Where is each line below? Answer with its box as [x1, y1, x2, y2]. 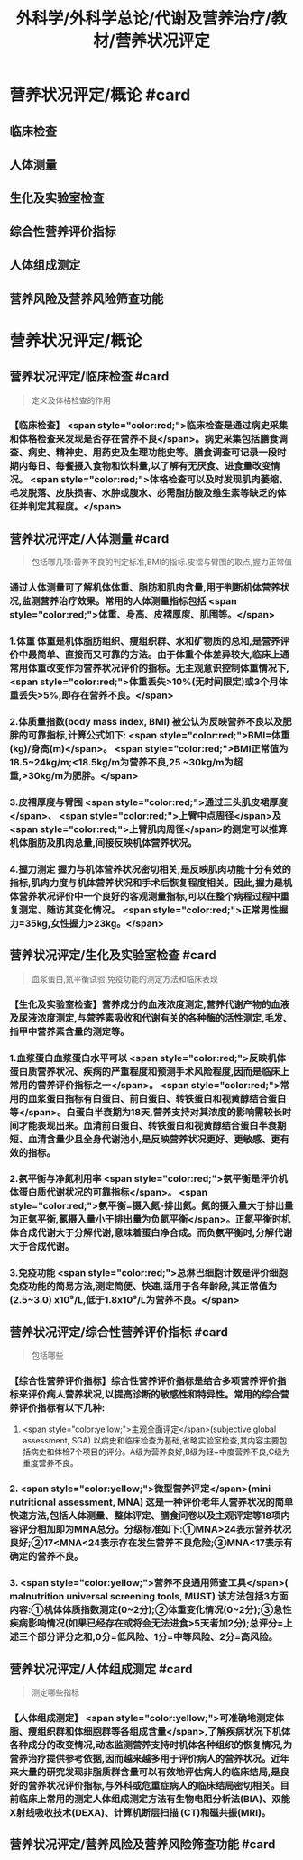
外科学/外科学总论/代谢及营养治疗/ [15, 8, 272, 29]
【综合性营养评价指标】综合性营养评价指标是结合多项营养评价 [9, 1375, 278, 1388]
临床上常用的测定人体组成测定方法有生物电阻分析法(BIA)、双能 [18, 1793, 291, 1806]
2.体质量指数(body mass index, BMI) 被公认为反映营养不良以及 [9, 716, 283, 728]
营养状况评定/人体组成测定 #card [9, 1661, 193, 1677]
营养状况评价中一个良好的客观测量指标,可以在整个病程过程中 [18, 890, 280, 903]
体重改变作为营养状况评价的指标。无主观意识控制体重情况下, [27, 662, 289, 674]
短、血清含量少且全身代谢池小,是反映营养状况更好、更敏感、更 [9, 1132, 280, 1145]
